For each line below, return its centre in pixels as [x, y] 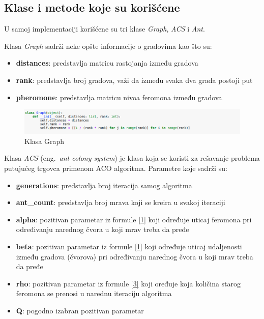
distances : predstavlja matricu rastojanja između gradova [107, 63]
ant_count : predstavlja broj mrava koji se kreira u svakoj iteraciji [121, 202]
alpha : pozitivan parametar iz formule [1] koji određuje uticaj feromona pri [134, 219]
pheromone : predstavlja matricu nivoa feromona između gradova [119, 97]
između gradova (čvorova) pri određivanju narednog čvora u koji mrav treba [135, 256]
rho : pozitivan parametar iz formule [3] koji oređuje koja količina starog [128, 283]
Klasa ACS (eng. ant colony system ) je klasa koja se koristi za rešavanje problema [132, 158]
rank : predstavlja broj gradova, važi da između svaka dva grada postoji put [134, 80]
